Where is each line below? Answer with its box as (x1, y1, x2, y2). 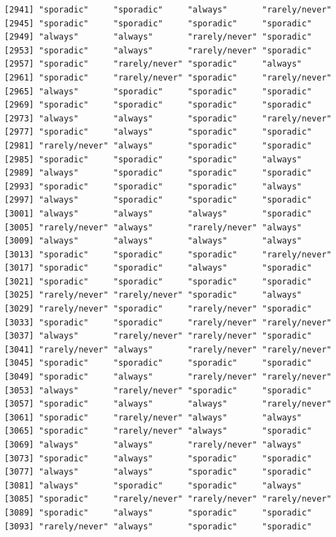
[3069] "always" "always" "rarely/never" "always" (4, 440, 302, 450)
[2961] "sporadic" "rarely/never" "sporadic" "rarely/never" (4, 72, 332, 83)
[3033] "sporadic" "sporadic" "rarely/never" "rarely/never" (4, 317, 332, 327)
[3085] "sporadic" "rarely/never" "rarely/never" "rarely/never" (4, 494, 332, 504)
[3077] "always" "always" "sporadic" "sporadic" (4, 467, 312, 477)
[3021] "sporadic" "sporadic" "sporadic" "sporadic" (4, 276, 312, 287)
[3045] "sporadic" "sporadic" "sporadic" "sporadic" (4, 358, 312, 368)
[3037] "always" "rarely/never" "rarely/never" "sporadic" (4, 331, 312, 341)
